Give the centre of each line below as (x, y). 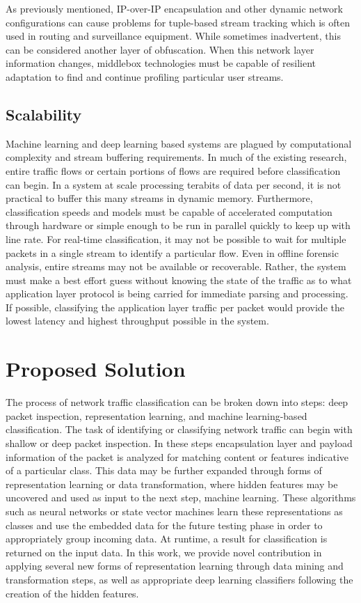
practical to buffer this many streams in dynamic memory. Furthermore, (159, 198)
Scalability (44, 114)
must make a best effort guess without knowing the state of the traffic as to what (179, 280)
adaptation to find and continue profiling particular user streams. (145, 76)
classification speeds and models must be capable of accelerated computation (169, 211)
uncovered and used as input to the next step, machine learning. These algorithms (181, 498)
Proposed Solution (96, 369)
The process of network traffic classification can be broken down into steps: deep (177, 402)
